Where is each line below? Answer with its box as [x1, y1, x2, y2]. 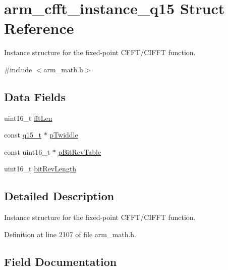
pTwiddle [49, 129, 78, 140]
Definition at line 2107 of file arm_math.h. [4, 229, 136, 239]
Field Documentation [4, 253, 117, 269]
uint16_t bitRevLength [4, 163, 77, 174]
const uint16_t [4, 146, 50, 157]
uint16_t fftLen [4, 112, 52, 123]
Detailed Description [4, 188, 115, 204]
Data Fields [4, 88, 66, 104]
